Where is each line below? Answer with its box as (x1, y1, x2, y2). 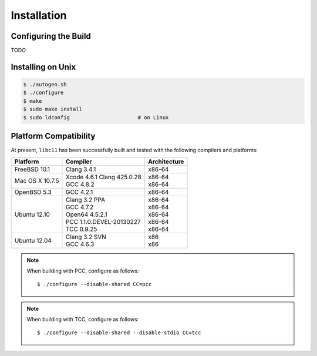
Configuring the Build (11, 31, 91, 41)
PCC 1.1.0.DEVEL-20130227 (65, 217, 141, 226)
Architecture (147, 157, 184, 166)
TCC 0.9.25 (65, 225, 97, 233)
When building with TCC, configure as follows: (26, 316, 139, 323)
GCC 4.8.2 (65, 180, 95, 188)
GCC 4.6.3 (65, 240, 95, 248)
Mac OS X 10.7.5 (14, 176, 59, 184)
